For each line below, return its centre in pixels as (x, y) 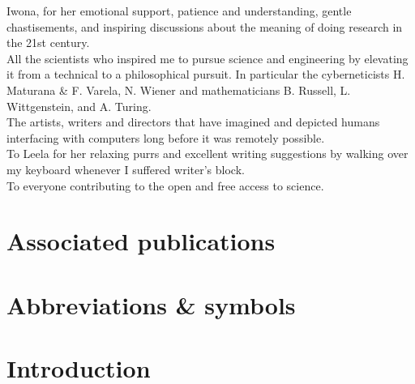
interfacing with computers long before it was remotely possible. (166, 137)
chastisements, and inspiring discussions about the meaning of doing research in (205, 26)
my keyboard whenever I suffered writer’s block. (126, 169)
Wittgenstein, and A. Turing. (79, 106)
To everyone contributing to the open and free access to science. (165, 185)
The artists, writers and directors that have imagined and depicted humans (193, 122)
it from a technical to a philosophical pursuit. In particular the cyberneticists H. (206, 74)
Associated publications (141, 241)
